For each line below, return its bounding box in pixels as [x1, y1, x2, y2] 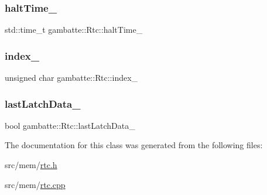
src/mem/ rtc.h [5, 159, 57, 171]
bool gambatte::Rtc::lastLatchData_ [5, 119, 135, 131]
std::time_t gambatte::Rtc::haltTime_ [5, 23, 143, 36]
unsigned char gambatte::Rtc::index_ [5, 71, 138, 84]
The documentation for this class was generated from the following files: [5, 139, 263, 151]
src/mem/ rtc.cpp [5, 178, 66, 190]
